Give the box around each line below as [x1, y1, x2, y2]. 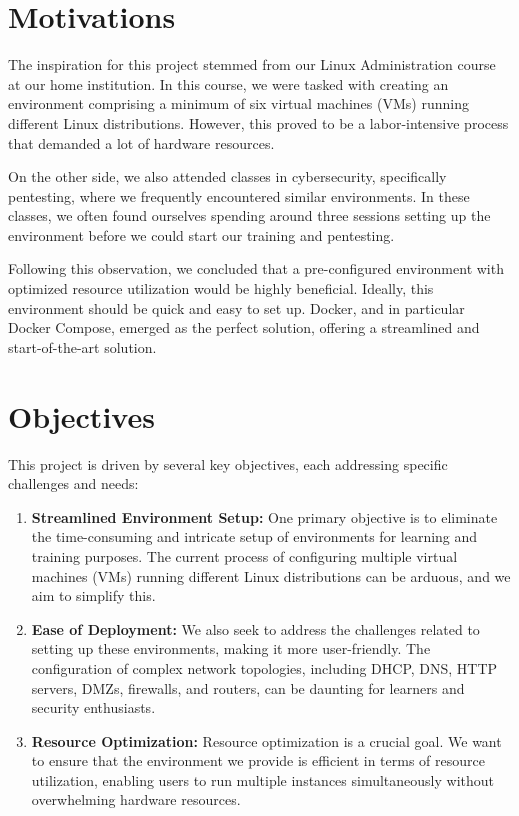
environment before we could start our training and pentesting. [8, 224, 395, 245]
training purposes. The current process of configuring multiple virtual [31, 545, 458, 566]
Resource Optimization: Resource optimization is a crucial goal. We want [31, 730, 502, 751]
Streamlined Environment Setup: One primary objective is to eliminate [31, 506, 498, 527]
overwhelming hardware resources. [31, 789, 241, 810]
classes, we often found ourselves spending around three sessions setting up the [8, 205, 491, 226]
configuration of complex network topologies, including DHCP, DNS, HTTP [31, 657, 498, 678]
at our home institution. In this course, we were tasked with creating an [8, 73, 449, 94]
